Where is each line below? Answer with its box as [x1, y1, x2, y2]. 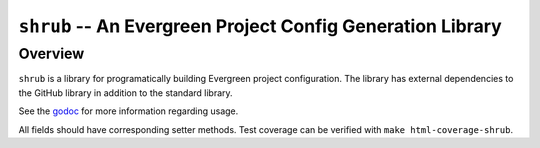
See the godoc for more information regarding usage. [18, 105, 239, 117]
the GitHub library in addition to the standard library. [18, 86, 234, 99]
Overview [18, 45, 85, 63]
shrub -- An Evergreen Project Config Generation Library [18, 15, 502, 37]
